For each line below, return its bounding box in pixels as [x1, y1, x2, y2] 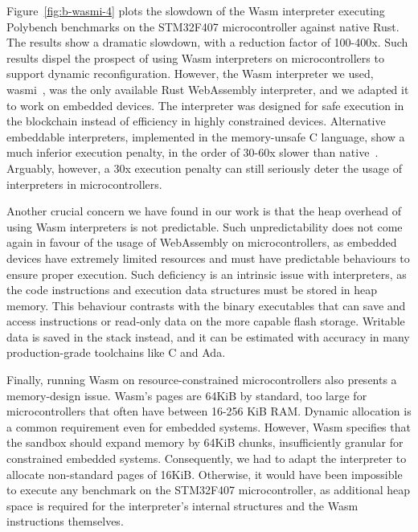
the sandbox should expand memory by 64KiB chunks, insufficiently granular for [6, 434, 404, 451]
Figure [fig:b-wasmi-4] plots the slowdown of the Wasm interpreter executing [6, 2, 385, 18]
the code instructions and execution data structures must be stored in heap [6, 281, 378, 298]
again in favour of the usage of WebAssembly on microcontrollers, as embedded [6, 234, 397, 251]
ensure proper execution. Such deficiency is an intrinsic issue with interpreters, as [6, 265, 407, 282]
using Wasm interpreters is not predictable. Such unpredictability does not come [6, 218, 403, 235]
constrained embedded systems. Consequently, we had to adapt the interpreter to [6, 450, 407, 467]
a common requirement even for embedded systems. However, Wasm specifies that [6, 418, 411, 435]
